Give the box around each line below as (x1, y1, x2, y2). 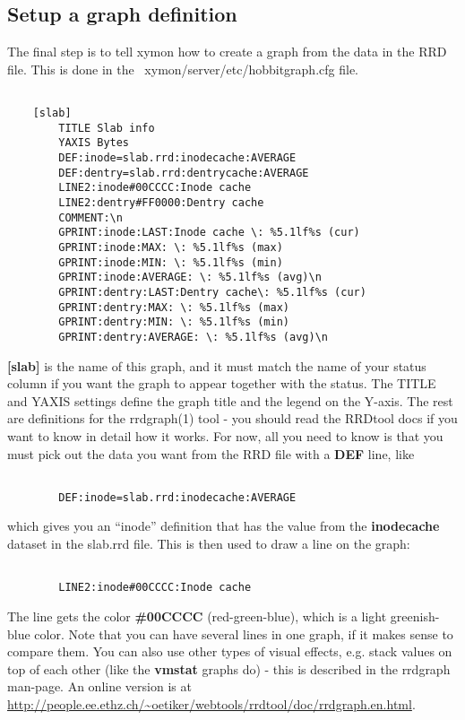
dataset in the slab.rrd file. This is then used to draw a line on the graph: (7, 534, 410, 553)
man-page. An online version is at (7, 677, 192, 696)
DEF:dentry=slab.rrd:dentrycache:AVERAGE (58, 166, 309, 179)
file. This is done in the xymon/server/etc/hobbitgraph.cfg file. (7, 59, 358, 78)
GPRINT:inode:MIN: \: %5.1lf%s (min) (58, 256, 283, 269)
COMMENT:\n (58, 211, 123, 224)
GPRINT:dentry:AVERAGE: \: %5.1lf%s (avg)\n (58, 330, 328, 343)
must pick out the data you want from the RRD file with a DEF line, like (7, 444, 415, 463)
